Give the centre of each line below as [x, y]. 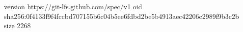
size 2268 [17, 25]
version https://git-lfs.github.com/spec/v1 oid [73, 6]
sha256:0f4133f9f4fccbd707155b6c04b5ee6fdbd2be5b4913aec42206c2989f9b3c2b [121, 16]
